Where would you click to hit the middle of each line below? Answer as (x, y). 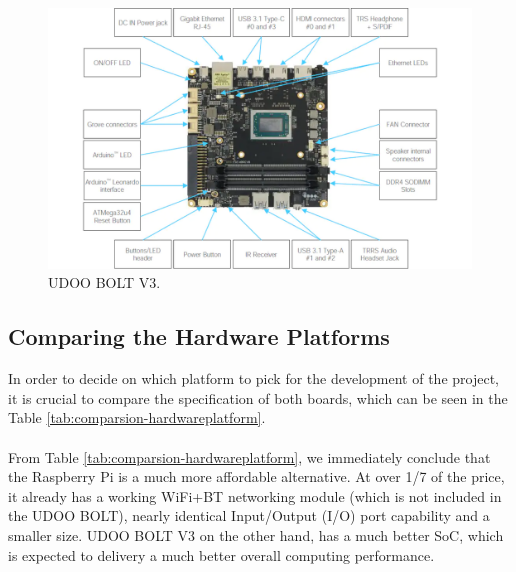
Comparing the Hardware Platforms (199, 336)
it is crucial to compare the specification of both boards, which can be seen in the (258, 397)
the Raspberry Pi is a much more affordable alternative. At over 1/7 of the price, (256, 476)
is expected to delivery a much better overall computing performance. (221, 554)
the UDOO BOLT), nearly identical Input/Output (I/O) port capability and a (249, 515)
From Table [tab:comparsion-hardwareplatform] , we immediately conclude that (249, 456)
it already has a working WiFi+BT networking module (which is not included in (255, 495)
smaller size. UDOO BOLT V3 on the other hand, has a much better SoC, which (256, 535)
